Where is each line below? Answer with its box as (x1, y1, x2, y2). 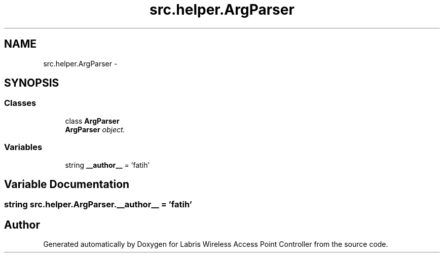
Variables (4, 142, 43, 153)
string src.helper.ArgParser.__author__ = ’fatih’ (4, 199, 192, 210)
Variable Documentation (4, 177, 130, 191)
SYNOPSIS (4, 77, 59, 90)
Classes (4, 98, 36, 108)
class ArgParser (65, 116, 120, 125)
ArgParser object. (65, 125, 125, 134)
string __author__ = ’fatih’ (65, 160, 150, 169)
